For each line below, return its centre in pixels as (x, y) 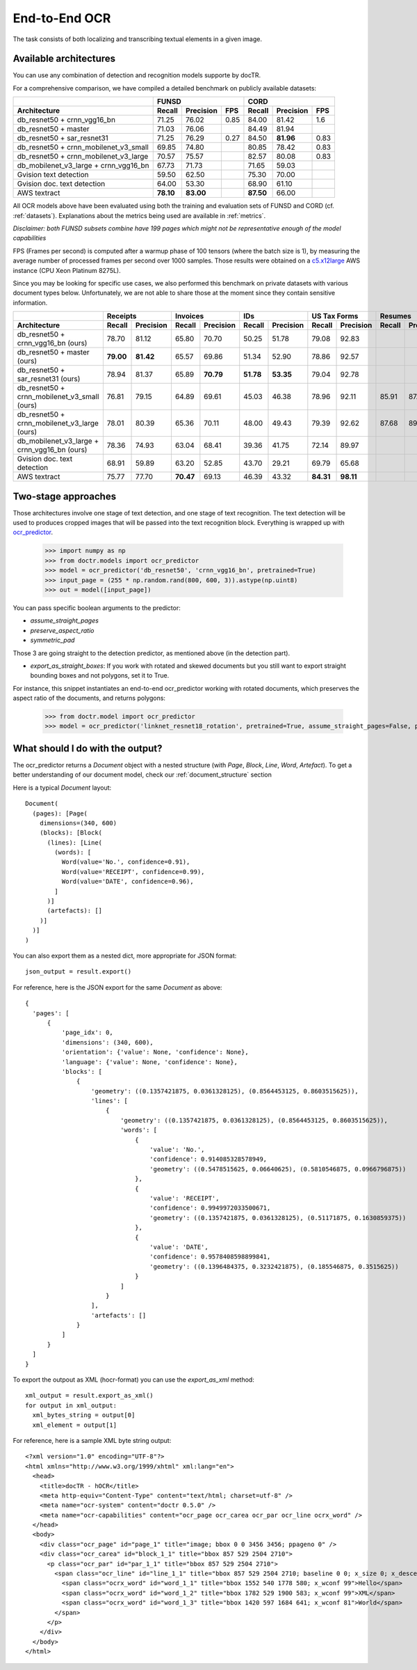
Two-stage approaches (65, 496)
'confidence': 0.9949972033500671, (210, 1208)
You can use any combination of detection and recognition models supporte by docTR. (137, 75)
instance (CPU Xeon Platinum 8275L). (67, 270)
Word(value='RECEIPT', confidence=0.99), (133, 872)
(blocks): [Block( (71, 833)
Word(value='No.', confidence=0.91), (126, 862)
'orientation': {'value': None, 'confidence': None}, (155, 1052)
